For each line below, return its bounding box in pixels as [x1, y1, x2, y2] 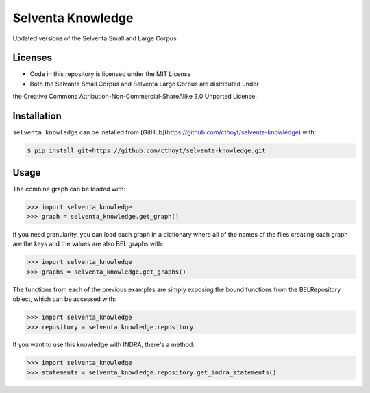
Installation [12, 110, 62, 122]
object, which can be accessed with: [12, 295, 116, 303]
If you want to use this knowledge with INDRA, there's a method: [12, 340, 195, 349]
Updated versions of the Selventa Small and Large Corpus [12, 34, 177, 43]
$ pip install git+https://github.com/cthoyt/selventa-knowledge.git [27, 147, 266, 154]
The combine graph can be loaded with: [12, 184, 126, 193]
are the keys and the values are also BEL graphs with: [12, 240, 164, 248]
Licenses [12, 52, 53, 64]
